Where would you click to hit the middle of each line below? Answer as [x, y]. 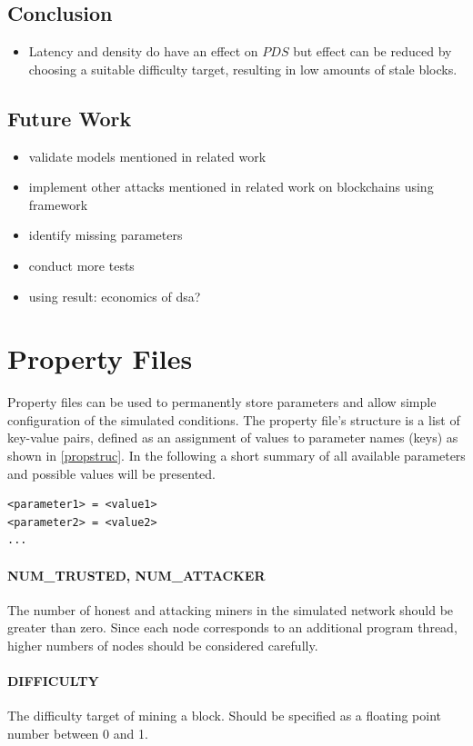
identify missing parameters [106, 235]
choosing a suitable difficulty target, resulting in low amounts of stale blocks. [243, 69]
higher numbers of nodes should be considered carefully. [163, 646]
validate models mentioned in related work [147, 156]
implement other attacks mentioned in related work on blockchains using [231, 187]
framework [58, 204]
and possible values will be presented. [112, 473]
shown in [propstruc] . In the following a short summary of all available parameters [236, 456]
